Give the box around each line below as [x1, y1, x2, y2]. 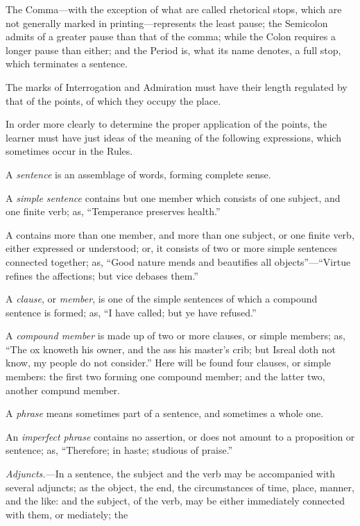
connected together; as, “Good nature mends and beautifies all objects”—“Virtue [6, 254, 351, 269]
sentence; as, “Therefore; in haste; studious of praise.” [6, 443, 233, 457]
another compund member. [6, 382, 120, 397]
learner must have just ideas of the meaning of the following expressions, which [6, 130, 341, 144]
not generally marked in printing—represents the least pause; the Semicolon [6, 15, 328, 30]
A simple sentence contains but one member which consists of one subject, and [6, 190, 341, 205]
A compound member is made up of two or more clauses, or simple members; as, [6, 328, 345, 343]
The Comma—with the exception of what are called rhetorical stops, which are [6, 2, 342, 16]
